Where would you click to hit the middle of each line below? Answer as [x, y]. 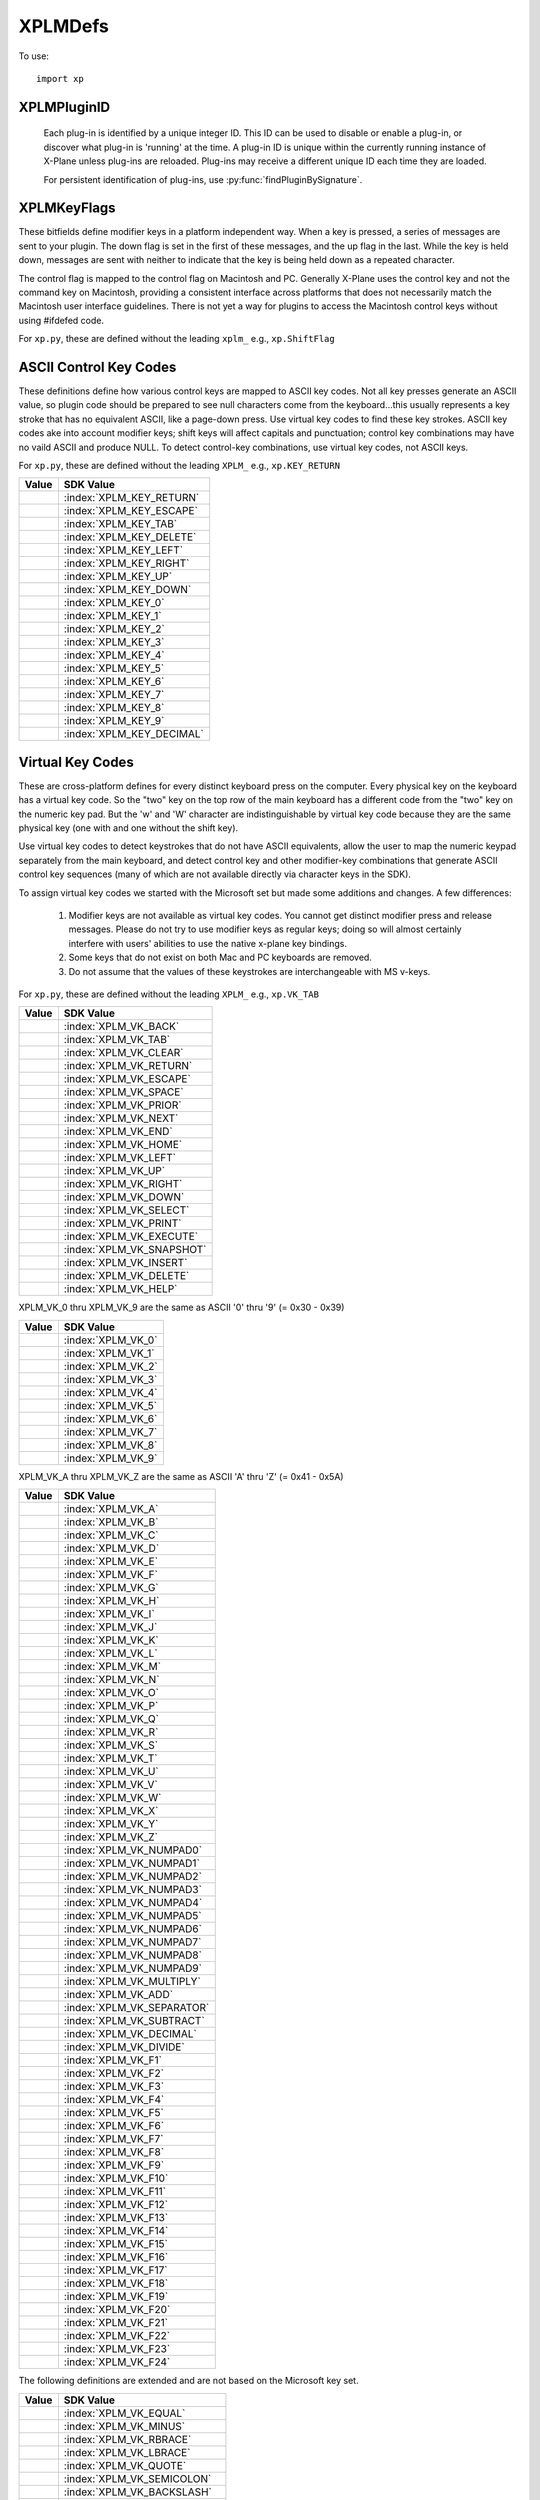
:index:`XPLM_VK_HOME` [123, 1145]
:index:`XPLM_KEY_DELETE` [130, 537]
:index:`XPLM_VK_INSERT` [125, 1263]
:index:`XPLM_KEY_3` [114, 642]
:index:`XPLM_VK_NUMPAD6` [132, 1929]
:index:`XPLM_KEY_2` [114, 629]
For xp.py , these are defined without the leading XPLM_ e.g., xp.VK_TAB [169, 994]
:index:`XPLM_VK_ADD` [118, 1995]
